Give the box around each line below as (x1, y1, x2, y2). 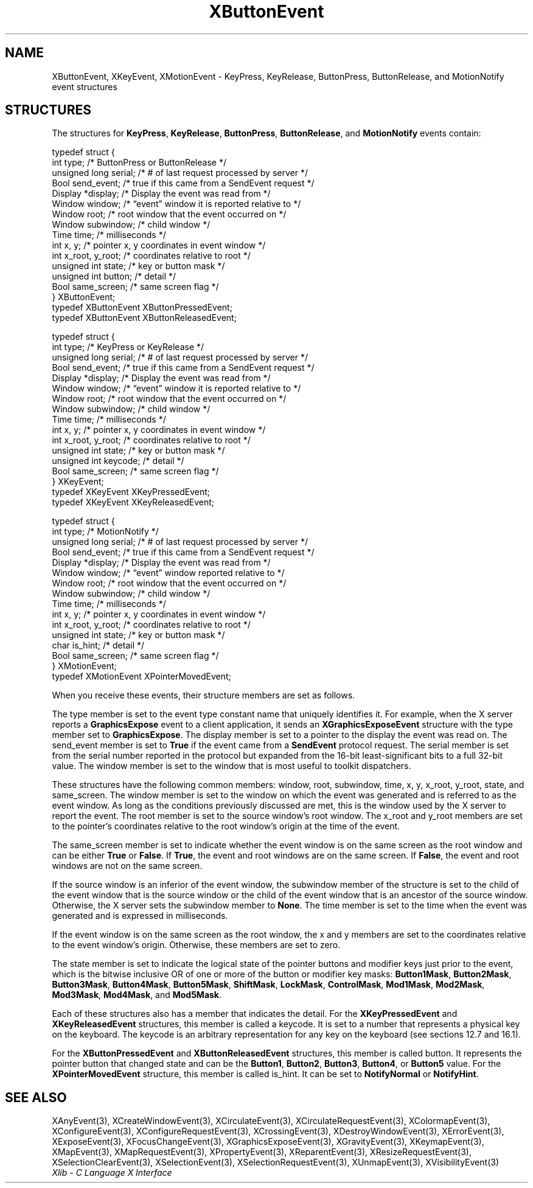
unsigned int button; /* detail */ (52, 271, 176, 282)
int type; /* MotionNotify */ (52, 526, 159, 537)
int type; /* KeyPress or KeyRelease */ (52, 342, 204, 353)
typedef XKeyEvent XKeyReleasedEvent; (52, 497, 215, 508)
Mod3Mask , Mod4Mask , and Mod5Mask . (52, 989, 222, 1000)
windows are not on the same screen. (52, 860, 203, 871)
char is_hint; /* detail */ (52, 640, 145, 651)
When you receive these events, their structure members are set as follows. (52, 690, 355, 701)
